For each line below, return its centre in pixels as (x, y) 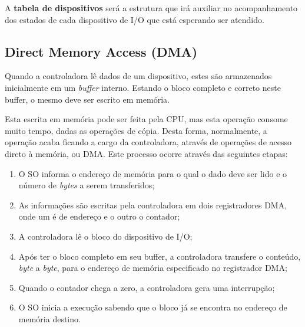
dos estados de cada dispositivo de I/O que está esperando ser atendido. (135, 19)
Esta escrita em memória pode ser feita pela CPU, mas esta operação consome (146, 119)
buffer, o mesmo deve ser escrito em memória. (87, 99)
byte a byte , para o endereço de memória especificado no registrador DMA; (153, 268)
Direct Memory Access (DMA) (101, 51)
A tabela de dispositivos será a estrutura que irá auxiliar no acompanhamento (151, 8)
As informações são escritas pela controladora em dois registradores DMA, (153, 205)
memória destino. (49, 318)
